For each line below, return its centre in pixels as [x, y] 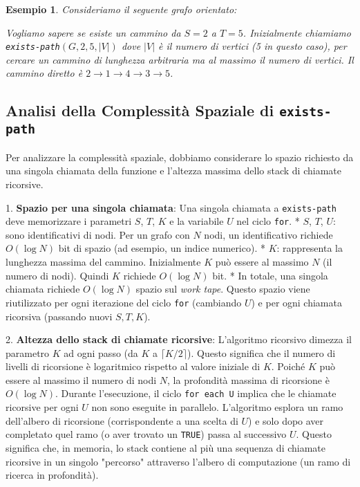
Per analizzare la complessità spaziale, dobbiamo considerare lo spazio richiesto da [180, 157]
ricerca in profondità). [52, 475]
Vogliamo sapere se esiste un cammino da [93, 32]
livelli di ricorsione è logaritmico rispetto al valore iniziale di [133, 366]
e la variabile [197, 221]
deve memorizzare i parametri [69, 221]
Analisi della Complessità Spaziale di [140, 110]
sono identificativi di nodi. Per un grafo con [98, 234]
